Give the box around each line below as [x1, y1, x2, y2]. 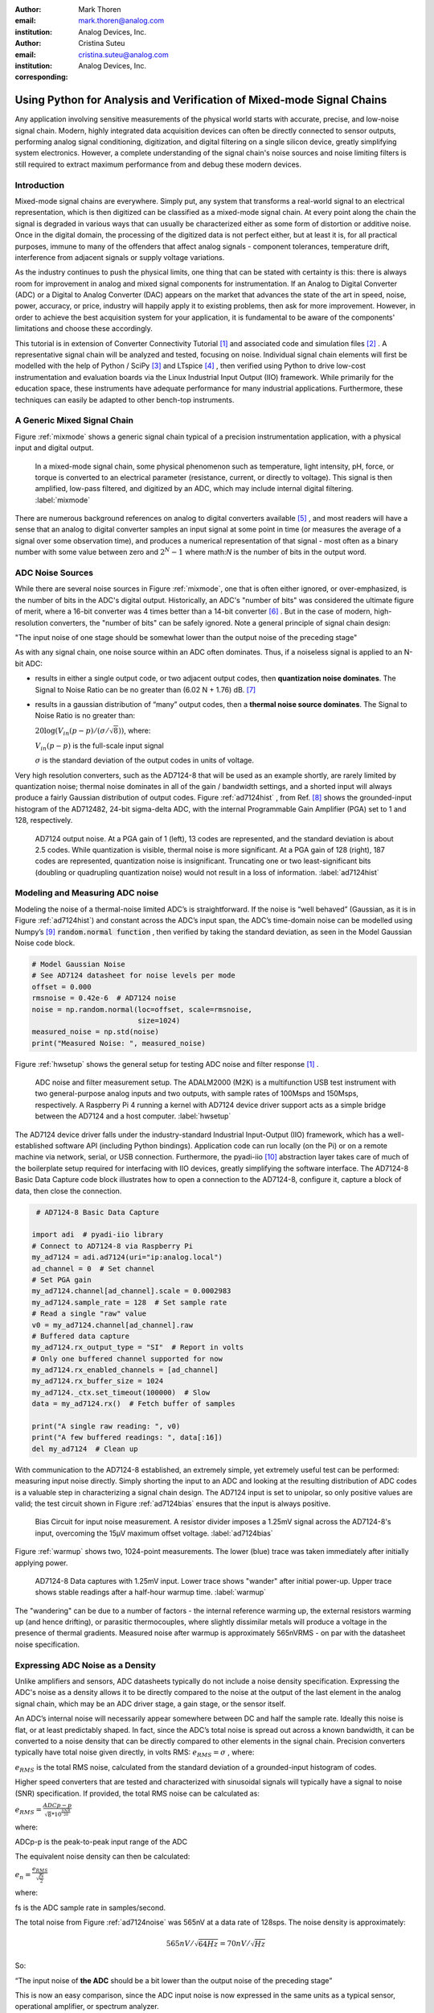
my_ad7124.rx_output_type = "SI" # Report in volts [31, 1343, 244, 1352]
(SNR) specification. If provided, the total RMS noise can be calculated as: [14, 1788, 260, 1798]
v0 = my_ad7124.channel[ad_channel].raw [31, 1321, 193, 1329]
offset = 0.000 [31, 982, 92, 991]
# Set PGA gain [31, 1275, 92, 1284]
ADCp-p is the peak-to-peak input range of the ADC [14, 1837, 188, 1847]
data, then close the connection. [14, 1186, 122, 1196]
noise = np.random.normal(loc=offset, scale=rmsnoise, [31, 1005, 252, 1014]
